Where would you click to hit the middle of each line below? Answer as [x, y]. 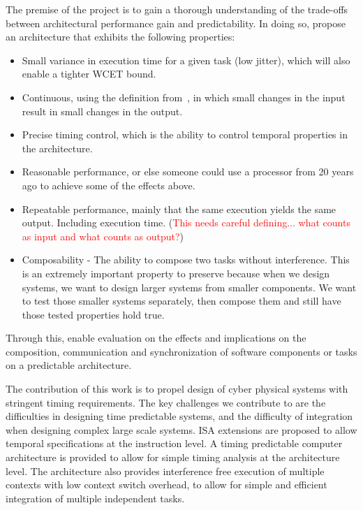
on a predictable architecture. [69, 365]
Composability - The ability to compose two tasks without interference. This [186, 260]
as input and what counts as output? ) [103, 236]
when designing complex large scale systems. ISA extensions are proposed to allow [181, 429]
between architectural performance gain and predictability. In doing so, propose [176, 23]
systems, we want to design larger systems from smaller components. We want [189, 287]
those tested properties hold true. [93, 314]
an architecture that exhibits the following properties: [120, 37]
